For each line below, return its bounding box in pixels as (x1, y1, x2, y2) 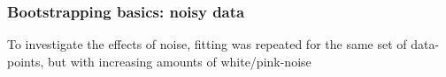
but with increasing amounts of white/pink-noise (47, 52, 311, 70)
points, (7, 52, 44, 70)
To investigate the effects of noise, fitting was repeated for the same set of (7, 35, 407, 53)
